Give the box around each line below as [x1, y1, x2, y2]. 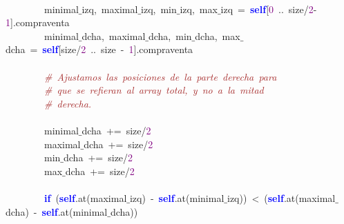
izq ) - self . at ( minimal [129, 190, 224, 205]
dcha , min [148, 28, 192, 43]
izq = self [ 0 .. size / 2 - [220, 1, 317, 16]
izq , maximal [82, 1, 138, 16]
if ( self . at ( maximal [44, 190, 127, 205]
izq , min [141, 1, 177, 16]
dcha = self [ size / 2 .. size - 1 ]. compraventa [6, 42, 193, 57]
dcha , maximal [82, 28, 146, 43]
